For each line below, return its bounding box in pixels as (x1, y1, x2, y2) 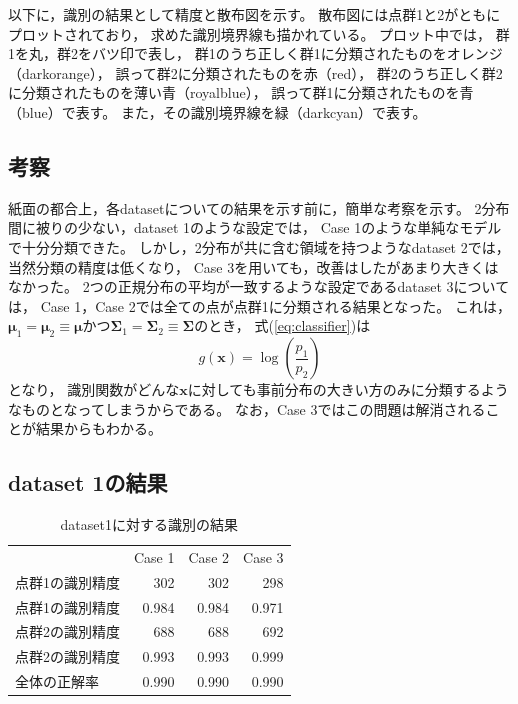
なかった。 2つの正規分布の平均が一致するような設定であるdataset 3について (8, 276, 510, 297)
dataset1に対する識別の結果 (60, 514, 238, 535)
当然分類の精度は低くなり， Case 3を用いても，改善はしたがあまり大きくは (8, 256, 499, 277)
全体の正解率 (15, 671, 99, 692)
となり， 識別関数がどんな (8, 379, 180, 400)
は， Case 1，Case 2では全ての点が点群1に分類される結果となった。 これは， (8, 295, 511, 316)
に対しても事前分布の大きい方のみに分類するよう (187, 379, 509, 400)
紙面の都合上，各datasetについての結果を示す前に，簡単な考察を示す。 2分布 (8, 197, 510, 218)
